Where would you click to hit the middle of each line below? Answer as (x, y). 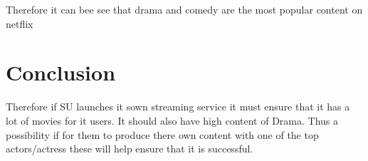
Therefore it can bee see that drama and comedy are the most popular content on (184, 9)
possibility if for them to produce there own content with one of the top (162, 134)
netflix (20, 23)
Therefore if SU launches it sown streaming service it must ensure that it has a (178, 107)
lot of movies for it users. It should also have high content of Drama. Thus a (172, 120)
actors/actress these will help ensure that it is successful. (130, 149)
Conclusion (61, 72)
